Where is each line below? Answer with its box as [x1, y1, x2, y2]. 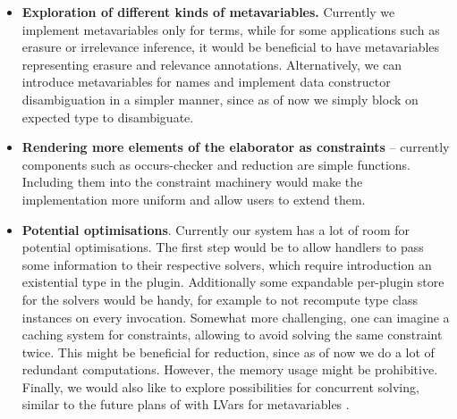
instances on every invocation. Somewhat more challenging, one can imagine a [21, 307, 450, 326]
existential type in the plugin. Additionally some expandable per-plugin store [21, 272, 444, 291]
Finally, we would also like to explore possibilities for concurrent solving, [21, 377, 419, 396]
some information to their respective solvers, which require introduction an [21, 255, 432, 273]
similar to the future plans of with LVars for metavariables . [21, 395, 350, 414]
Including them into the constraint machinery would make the [21, 172, 363, 191]
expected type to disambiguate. [21, 107, 194, 126]
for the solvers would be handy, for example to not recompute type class [21, 289, 419, 308]
